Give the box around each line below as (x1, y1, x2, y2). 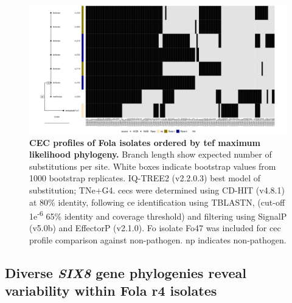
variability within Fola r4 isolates (5, 281, 217, 300)
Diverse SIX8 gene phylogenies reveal (5, 263, 247, 282)
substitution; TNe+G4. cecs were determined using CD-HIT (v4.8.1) (29, 183, 285, 196)
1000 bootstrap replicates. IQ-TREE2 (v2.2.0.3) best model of (29, 172, 261, 184)
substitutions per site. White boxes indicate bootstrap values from (29, 159, 276, 172)
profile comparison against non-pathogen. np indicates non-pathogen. (29, 234, 287, 246)
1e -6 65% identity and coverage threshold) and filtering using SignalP (29, 208, 287, 222)
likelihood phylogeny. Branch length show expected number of (29, 148, 272, 161)
